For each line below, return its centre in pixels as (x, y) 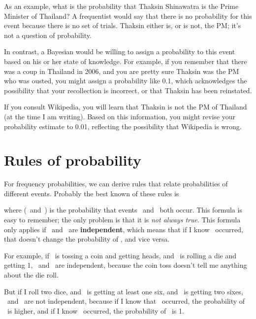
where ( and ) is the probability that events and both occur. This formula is (123, 210)
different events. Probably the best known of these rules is (92, 193)
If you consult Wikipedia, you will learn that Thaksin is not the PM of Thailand (126, 107)
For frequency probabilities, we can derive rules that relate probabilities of (116, 184)
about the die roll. (31, 275)
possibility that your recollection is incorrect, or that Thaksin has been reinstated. (128, 90)
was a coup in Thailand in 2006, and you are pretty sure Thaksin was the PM (122, 71)
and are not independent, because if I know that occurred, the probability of (126, 301)
